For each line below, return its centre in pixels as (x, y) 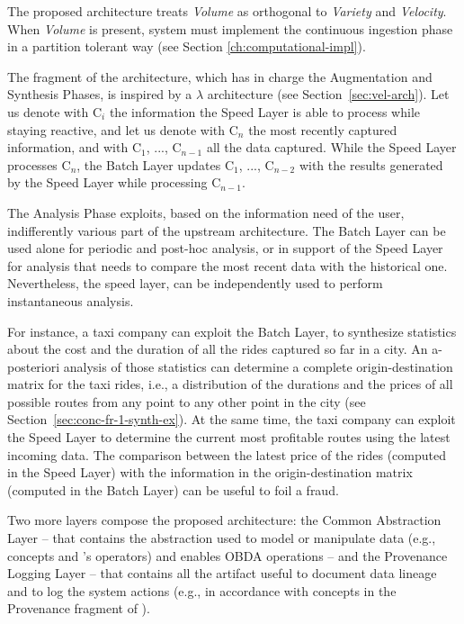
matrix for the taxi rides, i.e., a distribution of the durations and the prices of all (230, 384)
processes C (39, 164)
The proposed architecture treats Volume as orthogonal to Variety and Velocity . (227, 11)
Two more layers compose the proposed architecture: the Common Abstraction (224, 520)
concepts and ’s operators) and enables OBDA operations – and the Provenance (228, 555)
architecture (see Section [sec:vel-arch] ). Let (328, 94)
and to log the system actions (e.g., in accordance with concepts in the (202, 590)
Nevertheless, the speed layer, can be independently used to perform (195, 283)
